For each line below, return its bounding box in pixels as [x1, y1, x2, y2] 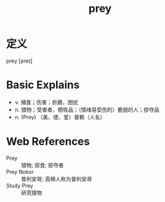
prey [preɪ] [6, 57, 33, 64]
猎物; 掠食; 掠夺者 [21, 161, 64, 169]
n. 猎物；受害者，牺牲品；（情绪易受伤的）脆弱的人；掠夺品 [14, 106, 160, 113]
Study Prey [6, 182, 34, 189]
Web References [6, 135, 91, 148]
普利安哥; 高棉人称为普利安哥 [21, 175, 92, 182]
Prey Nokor [6, 168, 34, 175]
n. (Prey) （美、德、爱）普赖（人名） [14, 113, 105, 120]
